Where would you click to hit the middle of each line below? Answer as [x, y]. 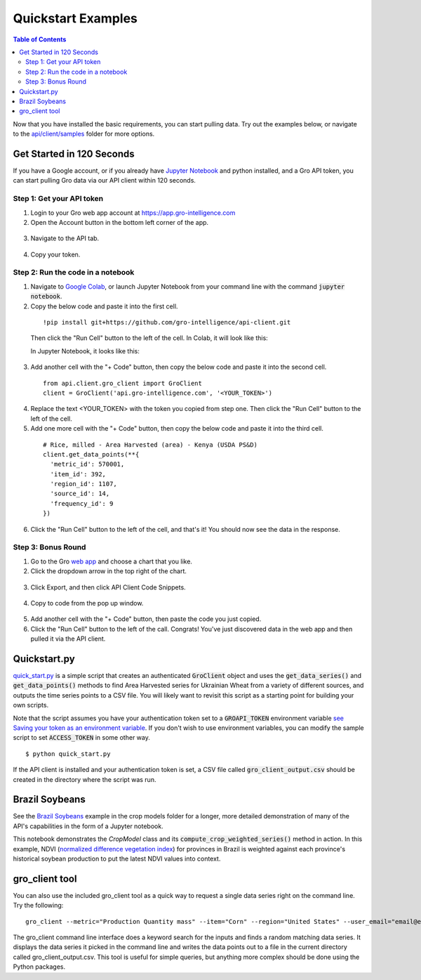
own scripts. [31, 705]
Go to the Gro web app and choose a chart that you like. [112, 561]
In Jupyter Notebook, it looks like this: [85, 351]
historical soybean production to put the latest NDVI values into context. [117, 858]
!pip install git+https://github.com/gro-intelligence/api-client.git [167, 322]
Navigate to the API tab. [65, 238]
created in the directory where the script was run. [85, 779]
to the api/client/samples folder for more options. [84, 134]
